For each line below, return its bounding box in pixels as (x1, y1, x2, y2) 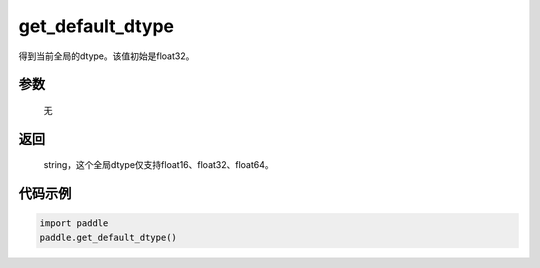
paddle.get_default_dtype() (39, 231, 177, 243)
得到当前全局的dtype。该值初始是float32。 (18, 50, 195, 62)
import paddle (39, 218, 109, 229)
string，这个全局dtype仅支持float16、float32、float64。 (43, 159, 274, 171)
